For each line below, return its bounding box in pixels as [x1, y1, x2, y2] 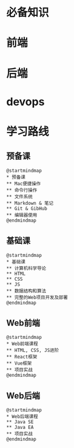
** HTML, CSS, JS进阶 [6, 347, 59, 354]
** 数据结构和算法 [6, 287, 47, 294]
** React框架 [6, 354, 38, 360]
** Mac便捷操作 [6, 180, 41, 187]
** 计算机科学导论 [6, 265, 47, 271]
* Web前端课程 [6, 341, 38, 347]
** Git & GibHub [6, 205, 47, 211]
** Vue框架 [6, 360, 32, 366]
